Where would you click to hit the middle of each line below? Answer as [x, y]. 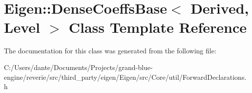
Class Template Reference [157, 27]
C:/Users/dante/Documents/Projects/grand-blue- [78, 67]
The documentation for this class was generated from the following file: [110, 51]
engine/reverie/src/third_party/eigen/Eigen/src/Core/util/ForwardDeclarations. [125, 77]
